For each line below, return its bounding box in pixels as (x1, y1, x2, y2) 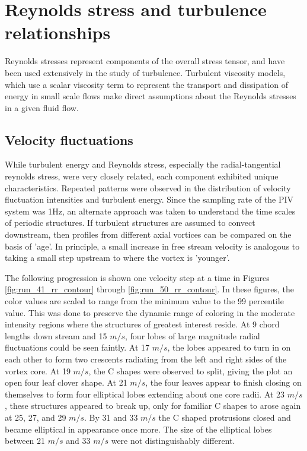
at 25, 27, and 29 (5, 411, 66, 423)
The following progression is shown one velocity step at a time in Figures (5, 271, 270, 283)
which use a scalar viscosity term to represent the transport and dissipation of (5, 78, 289, 90)
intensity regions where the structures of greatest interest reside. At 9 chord (5, 318, 280, 330)
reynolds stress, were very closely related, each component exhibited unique (5, 170, 279, 182)
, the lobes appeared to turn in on (167, 341, 291, 354)
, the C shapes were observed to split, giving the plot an (88, 364, 293, 377)
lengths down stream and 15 (5, 329, 107, 342)
